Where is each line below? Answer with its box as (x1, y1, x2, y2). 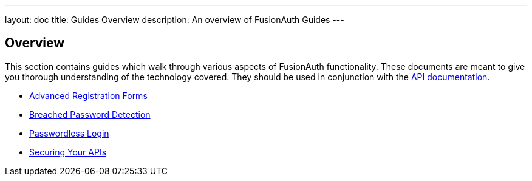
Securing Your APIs (29, 146, 107, 157)
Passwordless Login (29, 128, 109, 138)
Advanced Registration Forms (29, 90, 148, 101)
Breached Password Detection (29, 109, 151, 120)
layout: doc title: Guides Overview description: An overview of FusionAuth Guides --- (5, 15, 344, 25)
